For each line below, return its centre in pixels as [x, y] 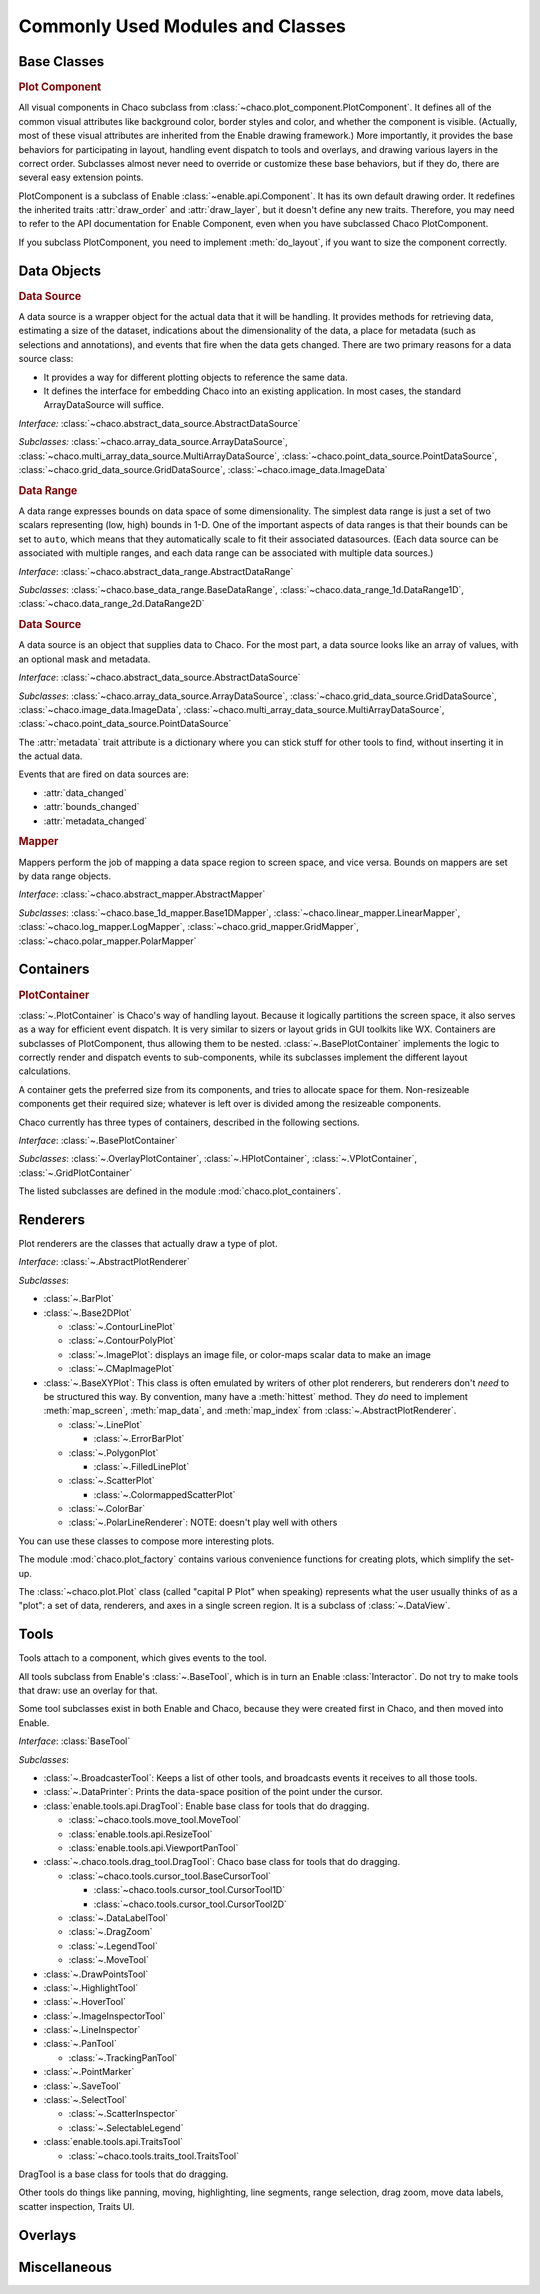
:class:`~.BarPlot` [79, 1299]
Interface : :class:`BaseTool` [74, 1741]
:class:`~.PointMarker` [89, 2072]
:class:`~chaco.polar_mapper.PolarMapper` [107, 941]
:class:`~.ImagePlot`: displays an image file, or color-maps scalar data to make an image [250, 1354]
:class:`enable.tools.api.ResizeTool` [140, 1834]
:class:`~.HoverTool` [85, 2002]
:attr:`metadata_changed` [95, 821]
